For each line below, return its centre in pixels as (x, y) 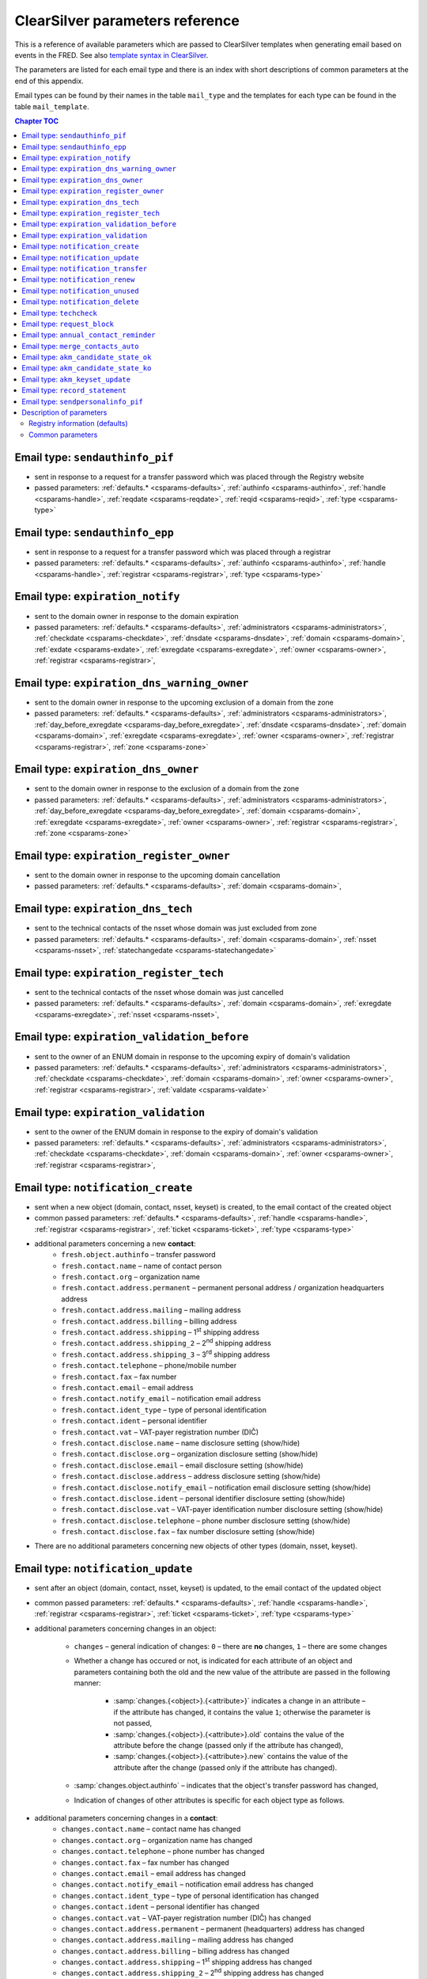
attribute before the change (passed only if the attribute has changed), (229, 1745)
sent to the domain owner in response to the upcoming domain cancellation (157, 875)
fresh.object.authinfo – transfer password (138, 1255)
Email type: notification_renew (78, 279)
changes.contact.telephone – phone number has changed (163, 1852)
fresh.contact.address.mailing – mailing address (151, 1310)
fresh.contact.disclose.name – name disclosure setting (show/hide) (181, 1443)
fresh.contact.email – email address (127, 1387)
